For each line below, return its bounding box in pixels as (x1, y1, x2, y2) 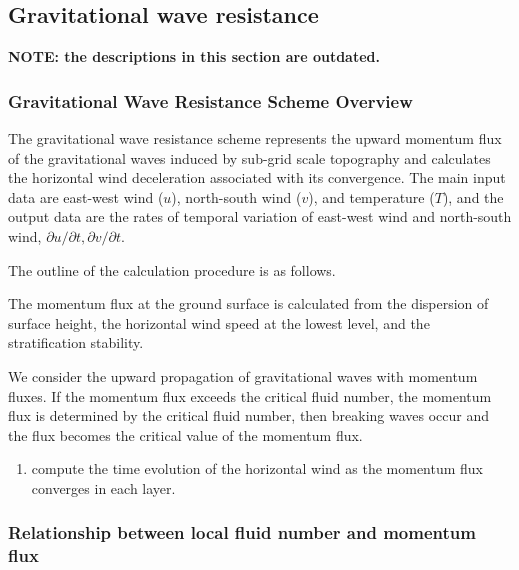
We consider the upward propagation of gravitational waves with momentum (8, 365, 478, 386)
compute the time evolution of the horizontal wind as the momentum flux (31, 458, 484, 479)
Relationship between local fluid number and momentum (8, 520, 476, 545)
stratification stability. (8, 332, 144, 353)
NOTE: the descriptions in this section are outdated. (8, 46, 380, 67)
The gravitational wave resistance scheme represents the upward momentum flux (8, 128, 502, 149)
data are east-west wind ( (8, 186, 164, 207)
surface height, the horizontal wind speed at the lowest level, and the (8, 312, 430, 333)
